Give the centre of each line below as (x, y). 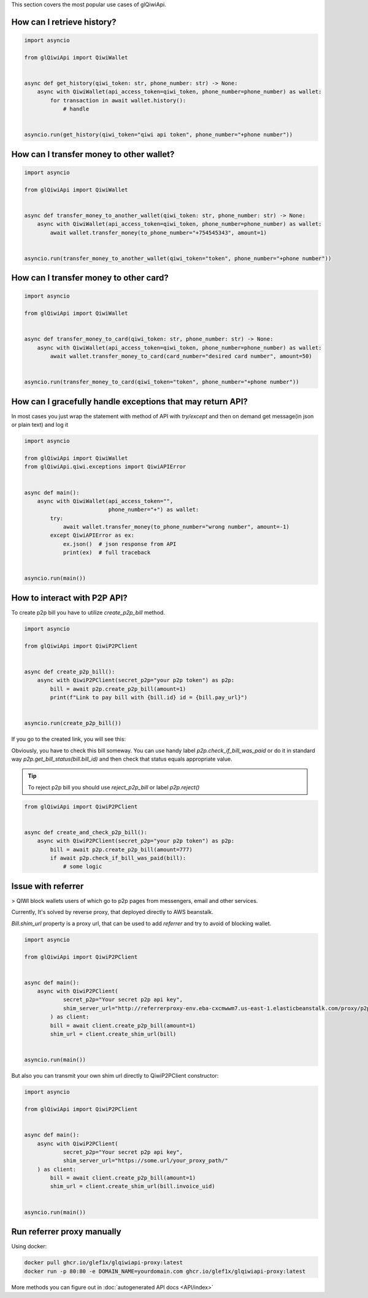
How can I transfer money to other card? (90, 278)
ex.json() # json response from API (120, 544)
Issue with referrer (48, 886)
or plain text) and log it (40, 425)
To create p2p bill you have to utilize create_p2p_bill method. (88, 612)
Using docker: (29, 1246)
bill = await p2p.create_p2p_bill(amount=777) (121, 849)
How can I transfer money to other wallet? (93, 154)
